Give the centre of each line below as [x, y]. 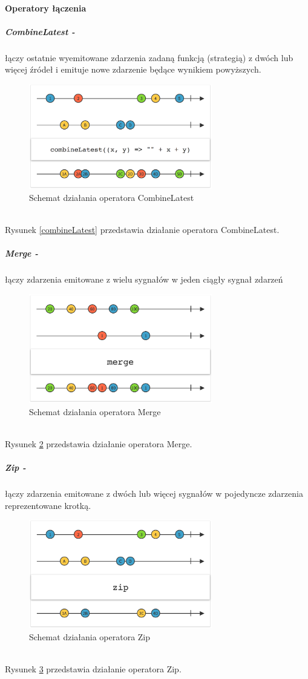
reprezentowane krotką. [48, 505]
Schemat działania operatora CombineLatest [112, 197]
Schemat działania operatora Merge [95, 411]
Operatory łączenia [46, 8]
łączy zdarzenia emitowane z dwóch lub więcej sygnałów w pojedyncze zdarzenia [154, 494]
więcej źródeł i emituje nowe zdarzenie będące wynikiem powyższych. [133, 69]
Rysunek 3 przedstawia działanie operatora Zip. [93, 669]
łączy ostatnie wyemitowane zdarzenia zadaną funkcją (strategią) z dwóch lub [149, 57]
